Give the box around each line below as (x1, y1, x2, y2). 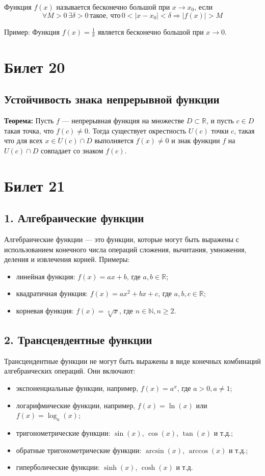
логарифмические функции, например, (16, 400, 136, 410)
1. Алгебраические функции (4, 210, 144, 226)
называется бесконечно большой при (56, 2, 170, 12)
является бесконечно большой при (97, 26, 204, 37)
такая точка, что (4, 125, 54, 136)
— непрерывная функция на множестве (62, 115, 184, 125)
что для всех (4, 135, 43, 146)
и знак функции (171, 135, 220, 146)
